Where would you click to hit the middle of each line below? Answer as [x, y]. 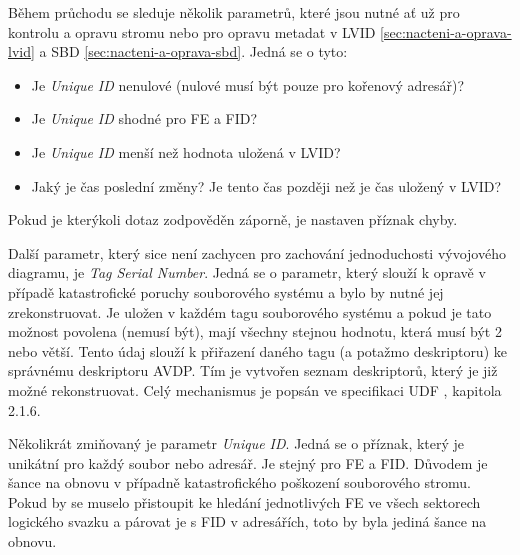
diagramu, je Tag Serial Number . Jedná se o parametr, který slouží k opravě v [247, 272]
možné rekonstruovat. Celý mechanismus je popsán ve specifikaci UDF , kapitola [255, 389]
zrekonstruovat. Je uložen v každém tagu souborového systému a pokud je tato [250, 311]
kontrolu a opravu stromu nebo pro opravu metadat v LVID [192, 31]
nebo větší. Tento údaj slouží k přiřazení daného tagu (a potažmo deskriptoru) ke [257, 350]
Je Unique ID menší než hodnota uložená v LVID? [186, 151]
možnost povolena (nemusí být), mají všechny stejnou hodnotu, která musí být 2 [255, 331]
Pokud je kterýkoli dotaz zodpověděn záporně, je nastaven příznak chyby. [233, 219]
